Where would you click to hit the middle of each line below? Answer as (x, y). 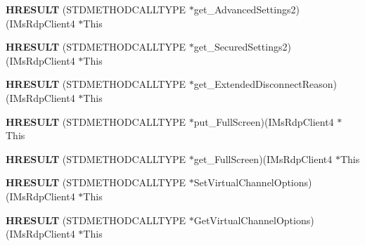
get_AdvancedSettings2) (246, 9)
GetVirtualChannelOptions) (254, 220)
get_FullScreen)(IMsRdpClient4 (263, 158)
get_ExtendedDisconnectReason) (265, 84)
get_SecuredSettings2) (242, 47)
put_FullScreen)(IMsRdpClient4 (264, 121)
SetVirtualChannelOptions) (253, 182)
